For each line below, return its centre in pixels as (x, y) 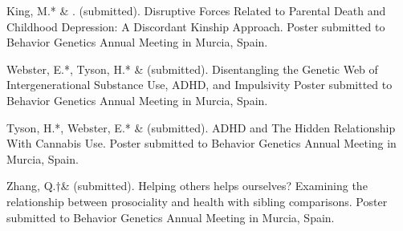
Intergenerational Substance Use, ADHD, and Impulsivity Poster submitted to (199, 85)
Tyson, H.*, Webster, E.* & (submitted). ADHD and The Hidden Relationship (201, 127)
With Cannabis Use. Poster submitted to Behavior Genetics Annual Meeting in (201, 143)
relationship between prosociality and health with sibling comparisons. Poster (197, 201)
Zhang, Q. (31, 186)
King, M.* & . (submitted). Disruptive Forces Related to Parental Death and (196, 10)
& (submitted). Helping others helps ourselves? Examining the (214, 186)
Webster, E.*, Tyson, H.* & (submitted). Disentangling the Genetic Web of (192, 69)
